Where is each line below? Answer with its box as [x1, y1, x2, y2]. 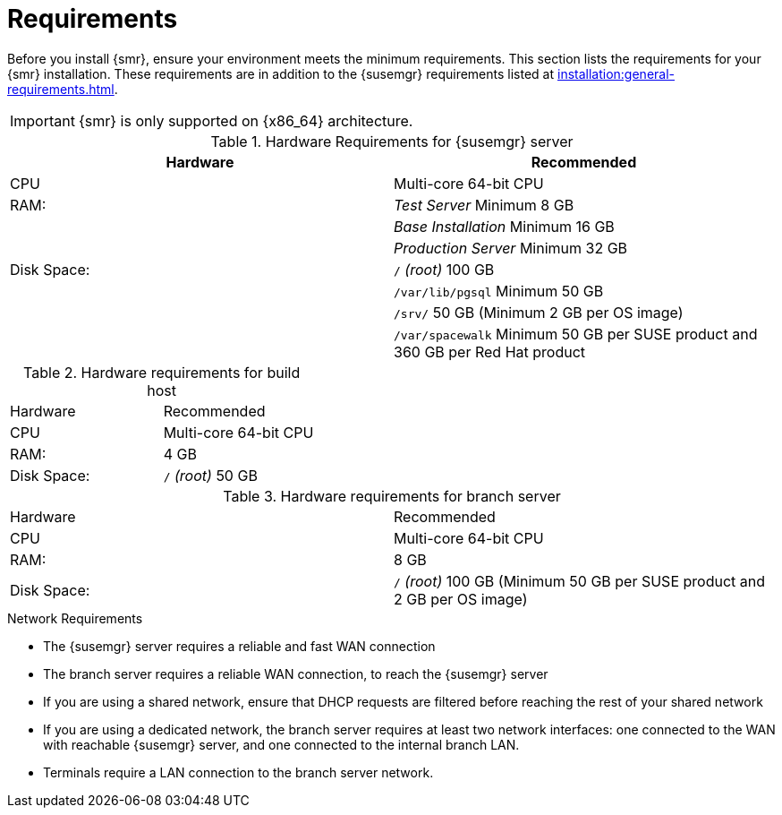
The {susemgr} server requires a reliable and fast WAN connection [43, 638, 436, 654]
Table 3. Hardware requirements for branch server [223, 486, 561, 505]
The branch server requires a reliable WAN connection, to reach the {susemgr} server [43, 665, 548, 682]
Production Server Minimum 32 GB [394, 238, 628, 257]
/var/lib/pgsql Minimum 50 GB [394, 281, 604, 300]
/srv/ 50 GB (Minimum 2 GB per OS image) [394, 303, 684, 322]
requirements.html [7, 81, 115, 97]
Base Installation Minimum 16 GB [394, 217, 615, 236]
